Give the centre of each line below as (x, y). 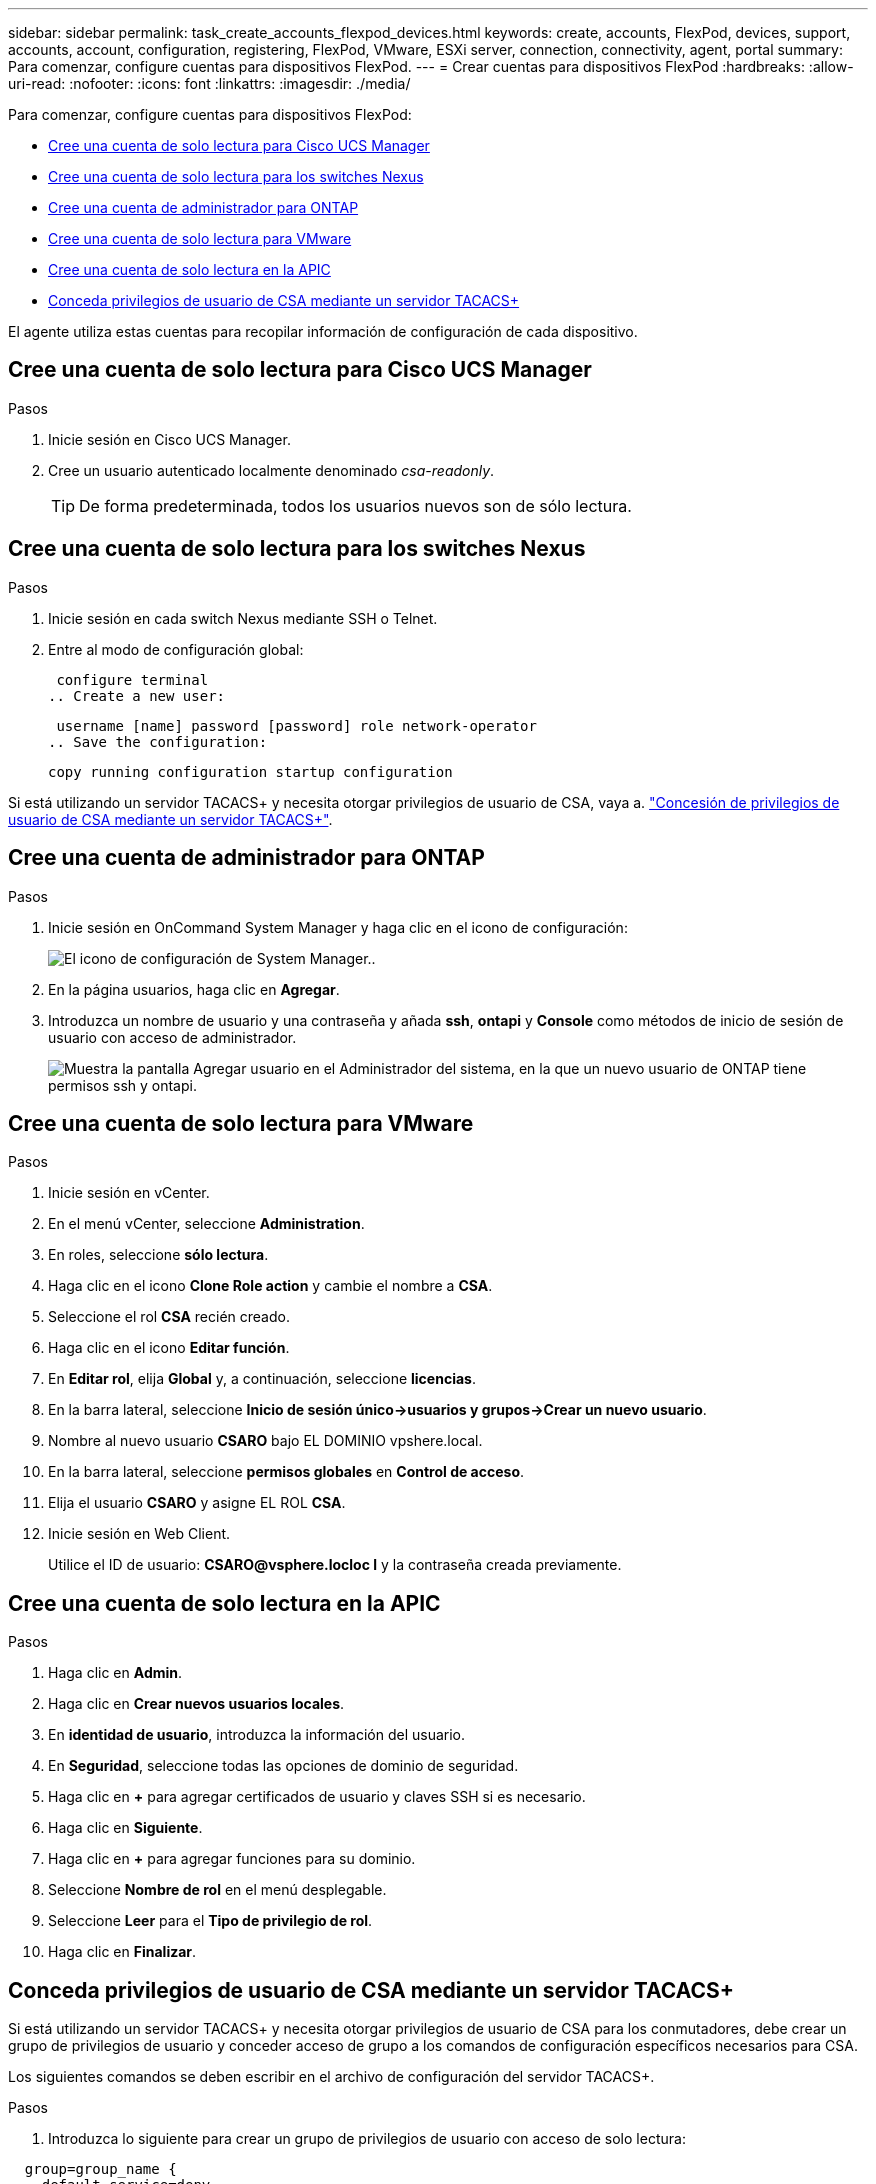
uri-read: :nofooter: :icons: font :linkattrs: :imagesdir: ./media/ (209, 83)
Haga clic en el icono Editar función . (169, 1348)
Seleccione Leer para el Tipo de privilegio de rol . (210, 1921)
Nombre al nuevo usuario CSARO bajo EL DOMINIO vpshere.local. (265, 1441)
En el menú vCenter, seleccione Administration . (206, 1224)
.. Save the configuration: (158, 741)
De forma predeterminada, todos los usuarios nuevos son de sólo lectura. (355, 505)
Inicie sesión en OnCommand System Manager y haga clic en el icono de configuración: (338, 927)
